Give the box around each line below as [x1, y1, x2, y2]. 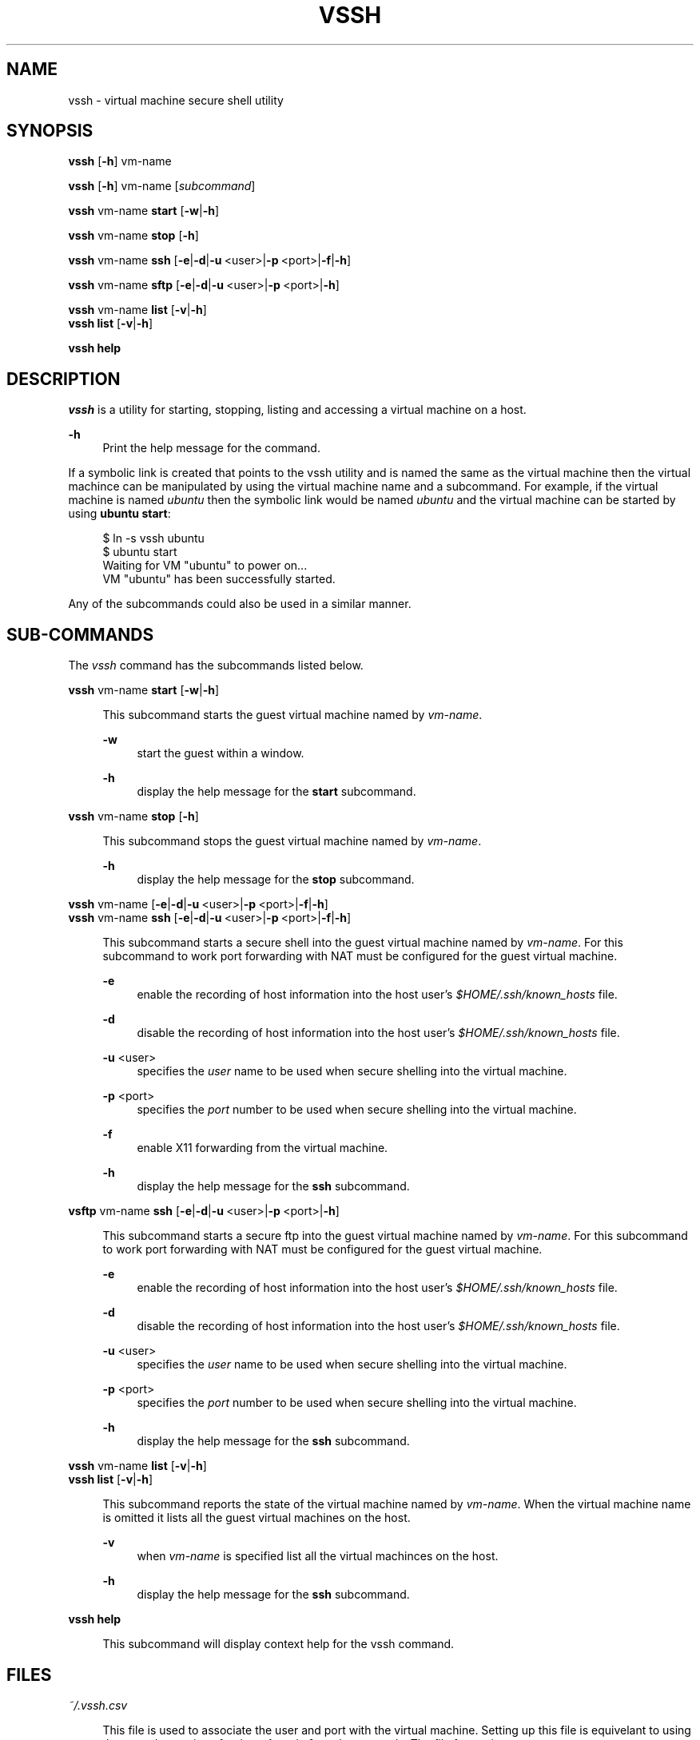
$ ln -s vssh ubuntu [102, 531, 205, 546]
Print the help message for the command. [102, 441, 320, 455]
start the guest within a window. [137, 746, 304, 761]
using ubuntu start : [68, 507, 171, 521]
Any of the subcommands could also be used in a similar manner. [68, 597, 412, 611]
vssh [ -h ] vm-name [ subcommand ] [68, 179, 256, 193]
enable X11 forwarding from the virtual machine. [137, 1141, 388, 1155]
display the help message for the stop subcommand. [137, 872, 415, 887]
